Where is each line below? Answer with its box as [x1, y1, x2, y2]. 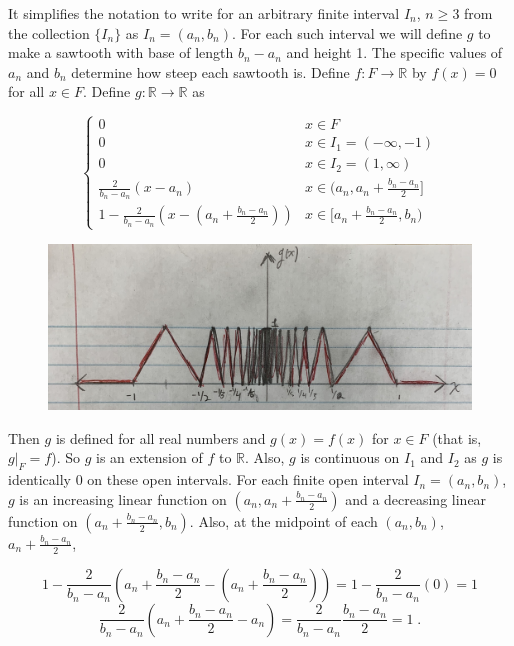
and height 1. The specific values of [286, 42, 503, 63]
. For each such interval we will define [231, 22, 463, 43]
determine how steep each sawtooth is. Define [71, 61, 350, 82]
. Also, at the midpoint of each [189, 510, 378, 531]
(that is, [432, 427, 482, 448]
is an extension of [96, 447, 203, 468]
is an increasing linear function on [19, 488, 227, 509]
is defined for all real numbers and [55, 427, 266, 448]
